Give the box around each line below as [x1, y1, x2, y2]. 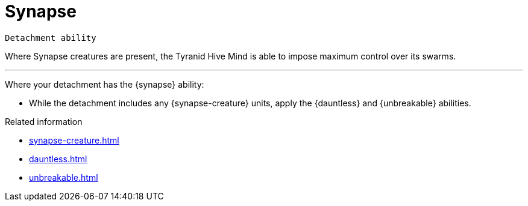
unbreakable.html [29, 172, 98, 183]
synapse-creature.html [29, 135, 119, 145]
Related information [5, 116, 83, 127]
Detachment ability [5, 32, 96, 43]
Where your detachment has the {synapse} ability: [5, 79, 204, 89]
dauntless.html [29, 153, 87, 164]
